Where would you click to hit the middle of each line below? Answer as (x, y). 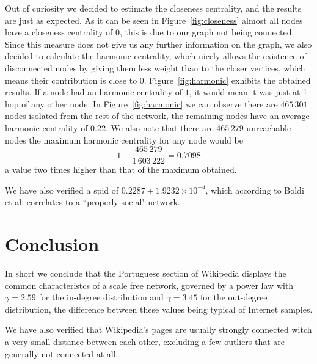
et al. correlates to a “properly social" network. (93, 202)
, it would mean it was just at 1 (248, 92)
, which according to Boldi (255, 190)
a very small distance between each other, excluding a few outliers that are (145, 342)
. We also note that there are (160, 127)
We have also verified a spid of (62, 190)
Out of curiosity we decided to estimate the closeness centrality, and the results (153, 8)
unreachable (269, 127)
